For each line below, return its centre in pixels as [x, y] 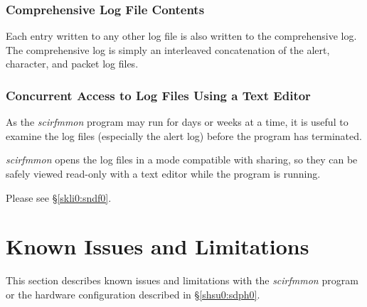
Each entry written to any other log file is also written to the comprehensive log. [181, 36]
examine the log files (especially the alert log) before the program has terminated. [184, 135]
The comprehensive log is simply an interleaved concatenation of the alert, [168, 49]
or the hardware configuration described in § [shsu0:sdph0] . [133, 294]
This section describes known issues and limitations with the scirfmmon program [182, 280]
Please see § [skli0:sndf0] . [59, 197]
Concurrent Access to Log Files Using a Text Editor [158, 95]
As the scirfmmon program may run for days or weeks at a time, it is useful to [177, 122]
